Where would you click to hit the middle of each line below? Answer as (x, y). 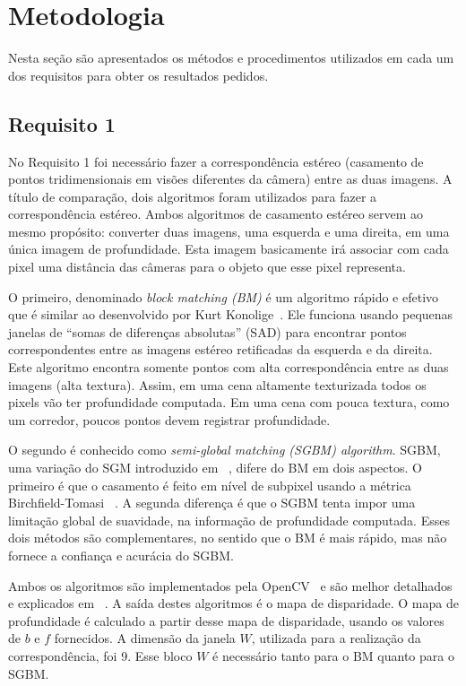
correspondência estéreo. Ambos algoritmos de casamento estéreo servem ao (216, 214)
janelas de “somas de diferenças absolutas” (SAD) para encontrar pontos (207, 331)
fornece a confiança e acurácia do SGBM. (121, 555)
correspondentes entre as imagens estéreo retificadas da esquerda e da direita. (220, 349)
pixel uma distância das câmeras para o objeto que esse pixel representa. (207, 267)
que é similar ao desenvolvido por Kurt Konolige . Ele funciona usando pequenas (231, 314)
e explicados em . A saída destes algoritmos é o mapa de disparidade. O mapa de (233, 603)
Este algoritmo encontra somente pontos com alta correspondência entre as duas (229, 367)
